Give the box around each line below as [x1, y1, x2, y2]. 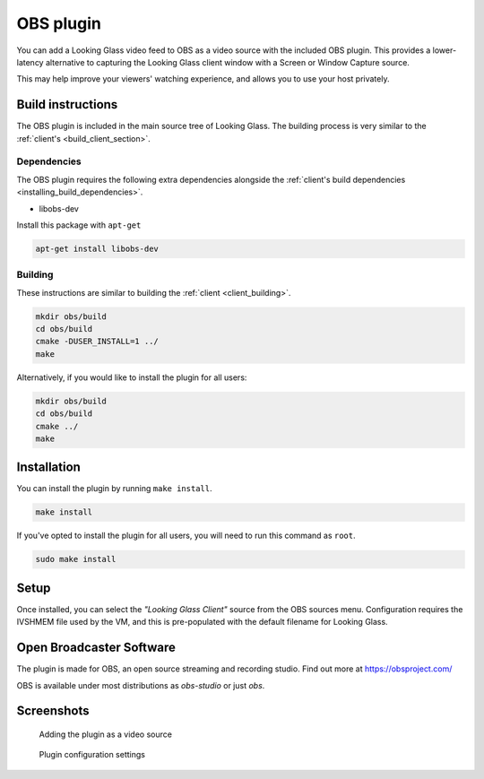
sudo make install [35, 554, 117, 565]
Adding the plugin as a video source [39, 729, 172, 740]
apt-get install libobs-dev [35, 243, 159, 254]
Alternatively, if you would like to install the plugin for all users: [16, 372, 247, 383]
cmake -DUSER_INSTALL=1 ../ [35, 336, 159, 347]
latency [16, 56, 44, 67]
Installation [16, 460, 81, 475]
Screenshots [16, 704, 90, 719]
